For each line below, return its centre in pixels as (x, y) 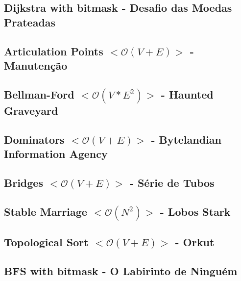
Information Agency (56, 154)
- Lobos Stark (195, 211)
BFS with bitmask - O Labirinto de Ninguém (121, 271)
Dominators (34, 139)
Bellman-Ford (39, 94)
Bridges (24, 182)
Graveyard (31, 110)
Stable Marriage (46, 211)
